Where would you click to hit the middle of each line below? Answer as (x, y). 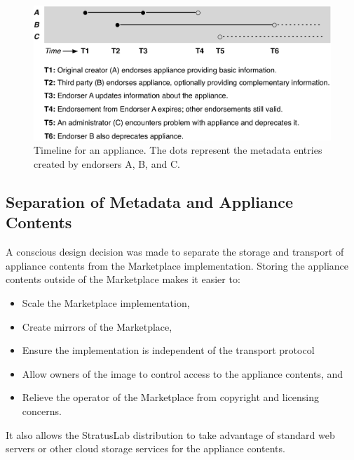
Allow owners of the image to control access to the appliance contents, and (183, 373)
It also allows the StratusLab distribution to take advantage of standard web (170, 434)
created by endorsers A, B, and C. (107, 164)
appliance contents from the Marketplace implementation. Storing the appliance (177, 265)
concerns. (42, 411)
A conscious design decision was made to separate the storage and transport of (175, 252)
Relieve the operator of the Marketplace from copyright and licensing (170, 397)
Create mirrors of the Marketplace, (97, 326)
